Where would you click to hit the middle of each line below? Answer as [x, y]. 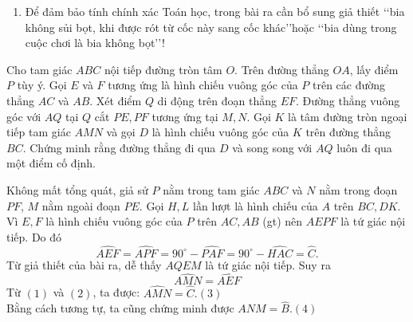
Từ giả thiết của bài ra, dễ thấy [84, 264]
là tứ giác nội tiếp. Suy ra [268, 264]
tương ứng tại [185, 116]
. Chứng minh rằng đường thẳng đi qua [119, 147]
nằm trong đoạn [358, 189]
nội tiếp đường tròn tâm [163, 69]
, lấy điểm [374, 69]
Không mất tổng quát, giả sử [77, 189]
